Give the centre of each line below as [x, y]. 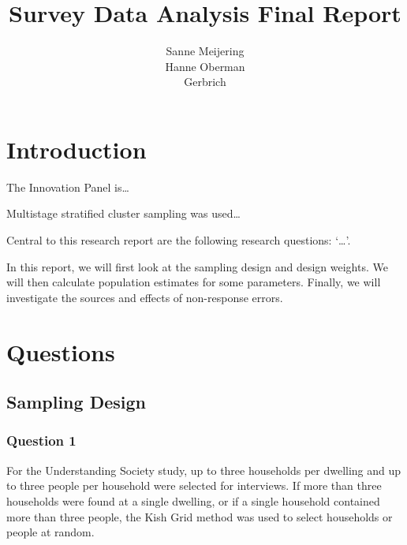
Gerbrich [205, 82]
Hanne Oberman [205, 66]
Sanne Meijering [205, 51]
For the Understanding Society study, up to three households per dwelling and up [204, 470]
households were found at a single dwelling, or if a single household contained [193, 500]
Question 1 [41, 440]
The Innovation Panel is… [68, 187]
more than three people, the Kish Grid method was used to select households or [200, 516]
